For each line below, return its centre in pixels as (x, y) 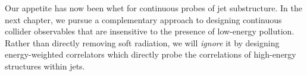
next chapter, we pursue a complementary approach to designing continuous (143, 19)
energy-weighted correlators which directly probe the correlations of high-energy (151, 54)
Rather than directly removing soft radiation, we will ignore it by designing (142, 42)
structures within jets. (45, 66)
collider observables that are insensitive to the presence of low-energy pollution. (150, 31)
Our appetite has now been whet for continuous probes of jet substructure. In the (153, 8)
